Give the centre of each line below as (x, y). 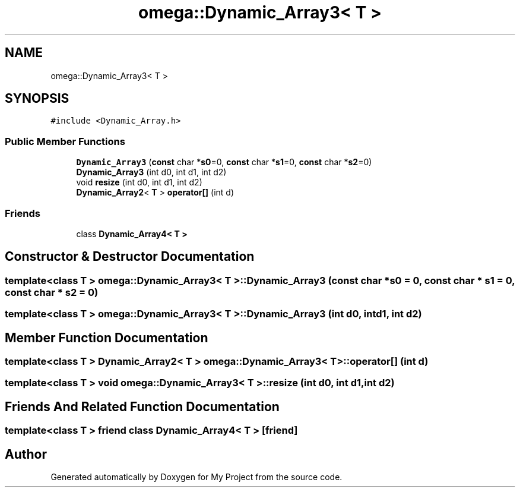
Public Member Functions (65, 141)
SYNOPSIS (37, 99)
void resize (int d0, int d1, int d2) (139, 182)
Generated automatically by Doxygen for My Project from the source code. (196, 477)
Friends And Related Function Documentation (142, 406)
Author (26, 454)
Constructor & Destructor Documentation (130, 257)
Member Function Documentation (107, 338)
